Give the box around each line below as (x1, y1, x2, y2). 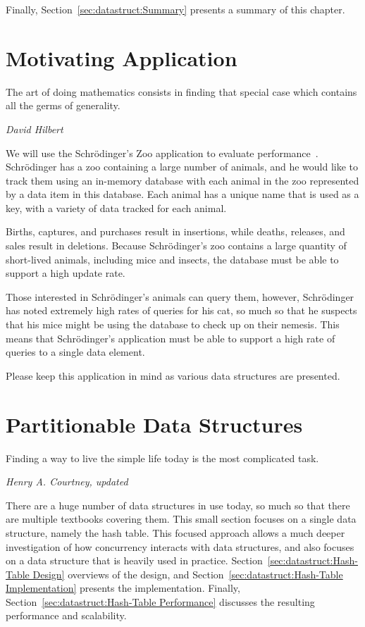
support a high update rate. (6, 266, 125, 280)
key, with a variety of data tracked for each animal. (6, 200, 227, 215)
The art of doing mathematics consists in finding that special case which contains (6, 84, 357, 99)
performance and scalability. (6, 608, 127, 623)
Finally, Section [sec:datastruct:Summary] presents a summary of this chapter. (6, 2, 345, 16)
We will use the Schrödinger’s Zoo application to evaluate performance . (6, 145, 318, 160)
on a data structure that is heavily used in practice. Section (6, 553, 263, 568)
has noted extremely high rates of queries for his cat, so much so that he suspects (6, 303, 357, 318)
